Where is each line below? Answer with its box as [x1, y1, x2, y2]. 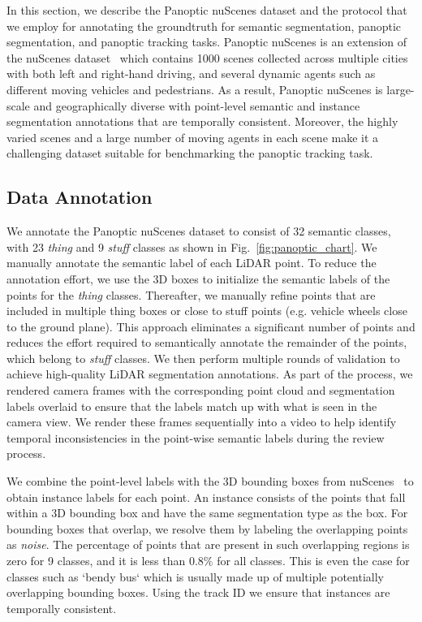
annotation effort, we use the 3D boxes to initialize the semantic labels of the [6, 270, 390, 287]
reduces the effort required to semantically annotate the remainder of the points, [6, 334, 407, 351]
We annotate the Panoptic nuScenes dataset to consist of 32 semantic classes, [6, 222, 391, 240]
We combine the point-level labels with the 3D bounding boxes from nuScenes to [6, 473, 414, 490]
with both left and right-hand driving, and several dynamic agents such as [6, 65, 376, 82]
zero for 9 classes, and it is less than [6, 552, 186, 569]
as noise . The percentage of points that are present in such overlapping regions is [6, 536, 410, 553]
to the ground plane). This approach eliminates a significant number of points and [6, 317, 416, 335]
